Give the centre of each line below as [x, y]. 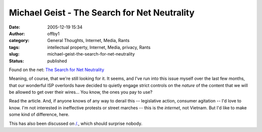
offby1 [54, 33]
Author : [17, 33]
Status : [16, 61]
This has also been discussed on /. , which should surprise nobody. [76, 123]
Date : [15, 27]
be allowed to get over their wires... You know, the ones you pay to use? [81, 92]
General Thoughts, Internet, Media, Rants [88, 41]
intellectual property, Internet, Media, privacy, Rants [99, 47]
